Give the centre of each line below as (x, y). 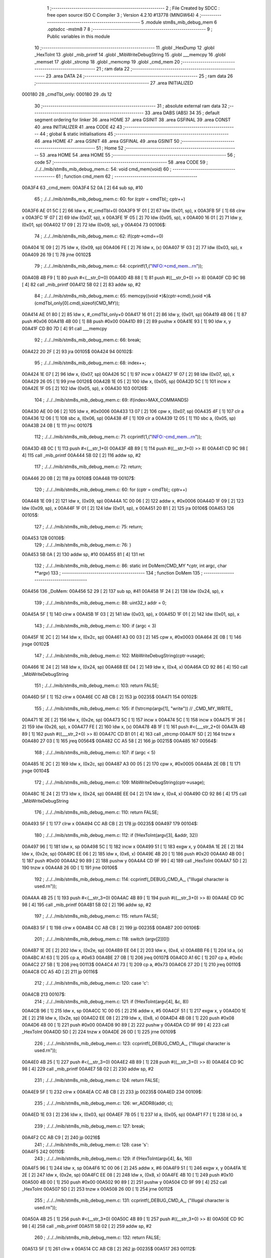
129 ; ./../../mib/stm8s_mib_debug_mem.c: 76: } (83, 545)
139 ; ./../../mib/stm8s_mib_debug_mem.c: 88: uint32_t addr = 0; (100, 603)
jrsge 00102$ (36, 644)
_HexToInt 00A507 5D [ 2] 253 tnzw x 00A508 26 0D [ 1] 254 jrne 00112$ (97, 1189)
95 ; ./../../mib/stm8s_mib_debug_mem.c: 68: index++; (90, 363)
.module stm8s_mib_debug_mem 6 (181, 22)
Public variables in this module (79, 36)
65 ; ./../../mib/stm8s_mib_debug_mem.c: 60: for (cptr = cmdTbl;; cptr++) (110, 199)
